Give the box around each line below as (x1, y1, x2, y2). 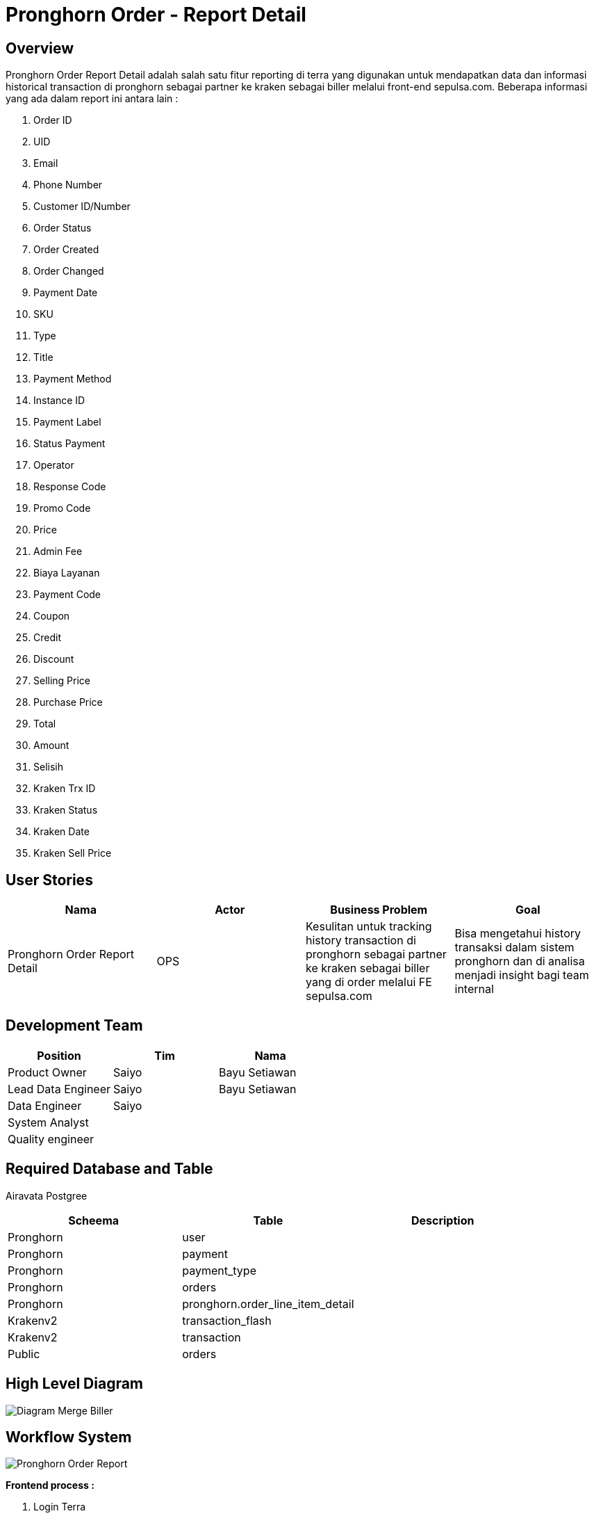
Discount (33, 653, 74, 666)
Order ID (33, 114, 72, 127)
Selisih (33, 761, 63, 773)
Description (411, 1213, 475, 1227)
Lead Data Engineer (8, 1081, 111, 1096)
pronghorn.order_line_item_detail (182, 1296, 354, 1311)
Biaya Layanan (33, 567, 100, 579)
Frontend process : (6, 1479, 94, 1492)
